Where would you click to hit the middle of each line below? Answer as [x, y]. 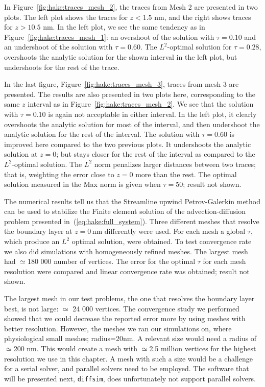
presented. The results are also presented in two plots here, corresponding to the [130, 94]
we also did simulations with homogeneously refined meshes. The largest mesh [126, 251]
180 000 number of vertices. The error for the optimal [111, 261]
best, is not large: [31, 308]
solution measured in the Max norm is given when [82, 184]
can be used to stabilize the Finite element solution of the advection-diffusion [125, 211]
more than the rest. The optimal [186, 174]
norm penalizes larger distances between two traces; [175, 164]
